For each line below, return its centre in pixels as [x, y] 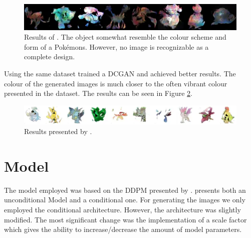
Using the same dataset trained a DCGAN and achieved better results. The [120, 73]
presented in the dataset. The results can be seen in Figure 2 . [98, 93]
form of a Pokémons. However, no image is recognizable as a [116, 46]
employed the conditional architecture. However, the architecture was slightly [122, 210]
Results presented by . [58, 131]
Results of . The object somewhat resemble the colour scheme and [125, 37]
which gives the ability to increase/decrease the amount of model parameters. [123, 229]
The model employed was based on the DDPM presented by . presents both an [125, 190]
